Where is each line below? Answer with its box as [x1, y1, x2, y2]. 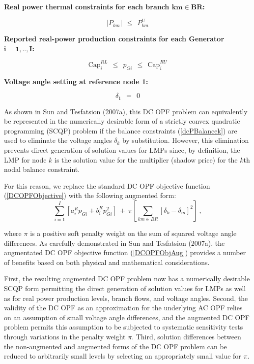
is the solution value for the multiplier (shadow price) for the [55, 154, 238, 165]
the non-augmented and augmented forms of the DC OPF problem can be [4, 341, 227, 351]
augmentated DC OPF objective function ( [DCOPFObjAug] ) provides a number [4, 247, 246, 258]
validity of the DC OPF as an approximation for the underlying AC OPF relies [4, 302, 243, 313]
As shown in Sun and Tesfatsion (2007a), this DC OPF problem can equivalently [4, 106, 248, 116]
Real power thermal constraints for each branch [4, 1, 169, 11]
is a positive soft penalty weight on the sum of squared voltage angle [30, 228, 237, 238]
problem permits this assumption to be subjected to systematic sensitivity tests [4, 322, 243, 332]
